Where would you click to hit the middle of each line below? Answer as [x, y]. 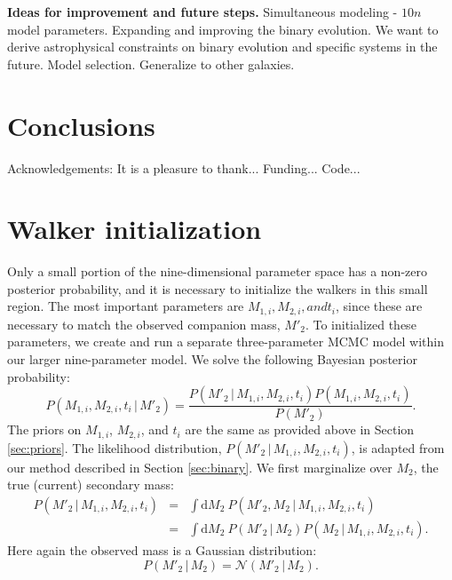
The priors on [44, 429]
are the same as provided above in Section [300, 429]
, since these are [379, 306]
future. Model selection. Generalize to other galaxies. [151, 64]
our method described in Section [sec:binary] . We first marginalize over [200, 467]
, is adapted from [398, 447]
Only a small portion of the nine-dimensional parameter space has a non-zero [217, 271]
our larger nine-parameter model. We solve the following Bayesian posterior [212, 359]
